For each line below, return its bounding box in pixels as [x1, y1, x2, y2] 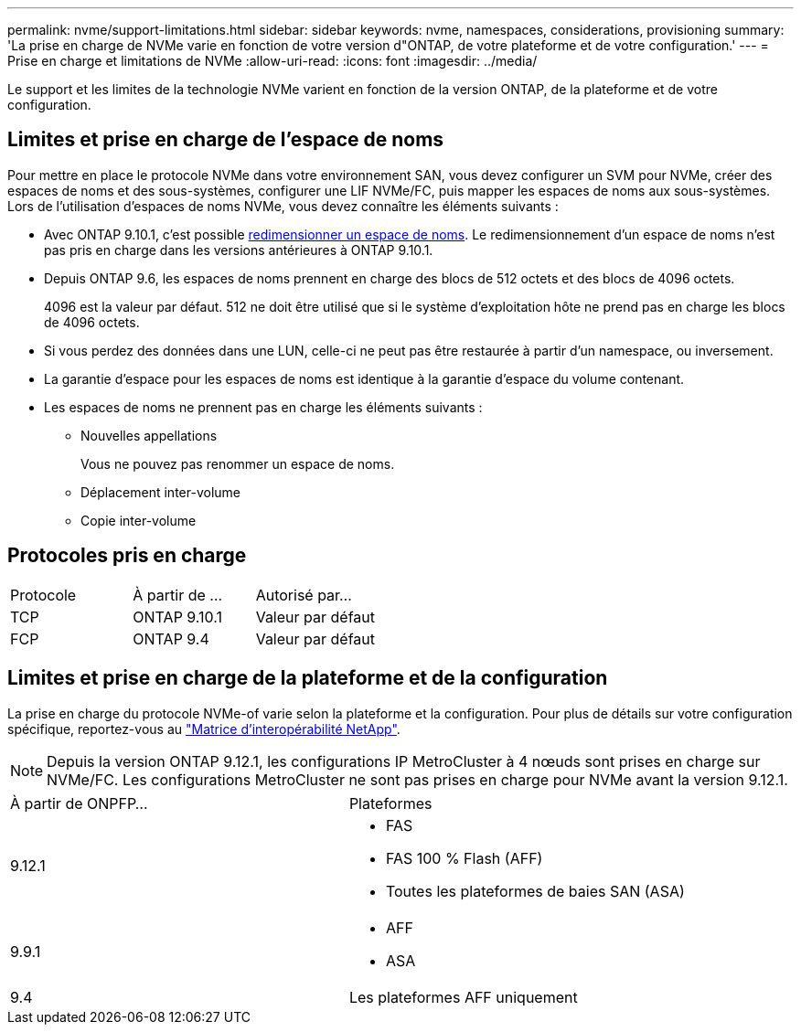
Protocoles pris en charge [7, 544, 247, 568]
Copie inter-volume [80, 512, 197, 528]
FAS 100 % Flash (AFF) [385, 848, 543, 867]
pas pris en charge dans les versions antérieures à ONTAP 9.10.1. [44, 241, 433, 258]
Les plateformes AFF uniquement [348, 987, 578, 1006]
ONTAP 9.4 [133, 629, 209, 648]
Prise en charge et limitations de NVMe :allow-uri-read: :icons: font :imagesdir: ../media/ [7, 53, 538, 69]
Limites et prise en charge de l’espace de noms [7, 128, 444, 152]
